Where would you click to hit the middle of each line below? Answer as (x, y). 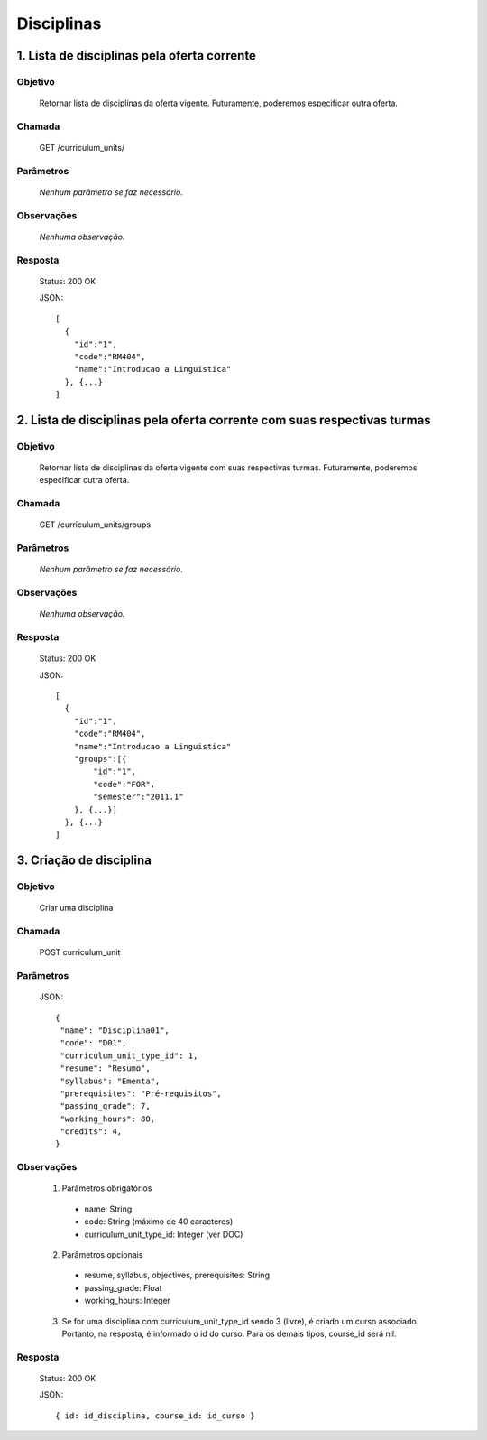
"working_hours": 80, (108, 1119)
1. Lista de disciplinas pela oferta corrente (137, 56)
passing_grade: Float (123, 1287)
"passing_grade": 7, (105, 1106)
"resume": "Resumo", (105, 1068)
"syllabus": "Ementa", (110, 1081)
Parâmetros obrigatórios (107, 1188)
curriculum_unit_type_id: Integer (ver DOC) (164, 1234)
